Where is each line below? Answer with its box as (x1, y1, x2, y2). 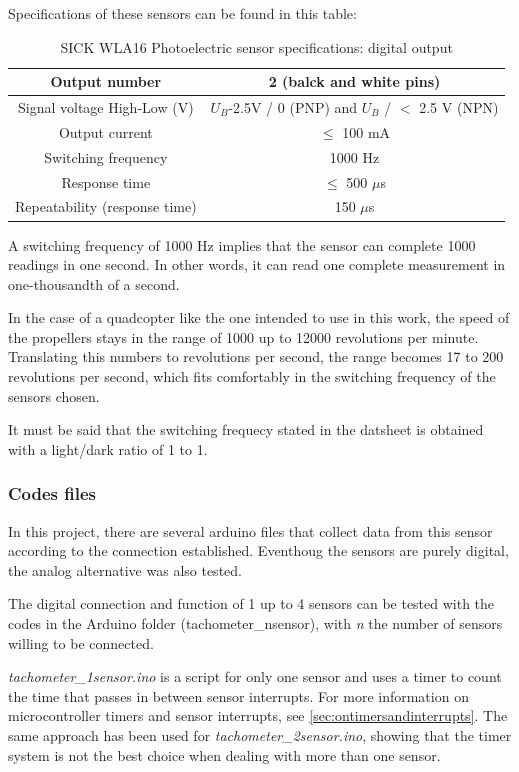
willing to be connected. (8, 632, 154, 653)
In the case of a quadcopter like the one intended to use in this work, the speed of (8, 307, 510, 328)
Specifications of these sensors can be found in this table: (8, 3, 357, 23)
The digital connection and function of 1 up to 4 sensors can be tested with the (8, 593, 495, 614)
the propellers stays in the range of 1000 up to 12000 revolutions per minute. (8, 326, 479, 347)
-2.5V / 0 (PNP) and (228, 97, 358, 118)
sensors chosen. (8, 385, 100, 406)
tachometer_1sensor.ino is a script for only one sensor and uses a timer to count (8, 666, 502, 687)
